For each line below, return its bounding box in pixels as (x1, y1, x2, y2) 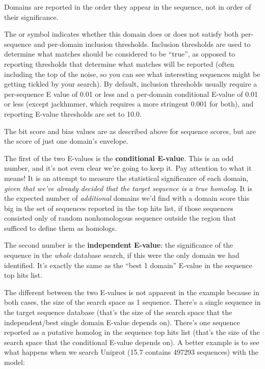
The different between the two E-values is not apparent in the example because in (4, 286, 259, 297)
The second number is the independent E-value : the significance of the (4, 240, 233, 250)
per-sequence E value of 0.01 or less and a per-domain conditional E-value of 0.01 (4, 88, 258, 99)
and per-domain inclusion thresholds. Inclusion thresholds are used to (34, 38, 251, 49)
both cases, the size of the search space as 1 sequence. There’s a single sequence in (4, 297, 261, 307)
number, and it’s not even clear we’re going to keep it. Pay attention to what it (4, 163, 252, 173)
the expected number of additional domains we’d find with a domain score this (4, 193, 250, 203)
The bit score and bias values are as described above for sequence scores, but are (4, 125, 256, 136)
